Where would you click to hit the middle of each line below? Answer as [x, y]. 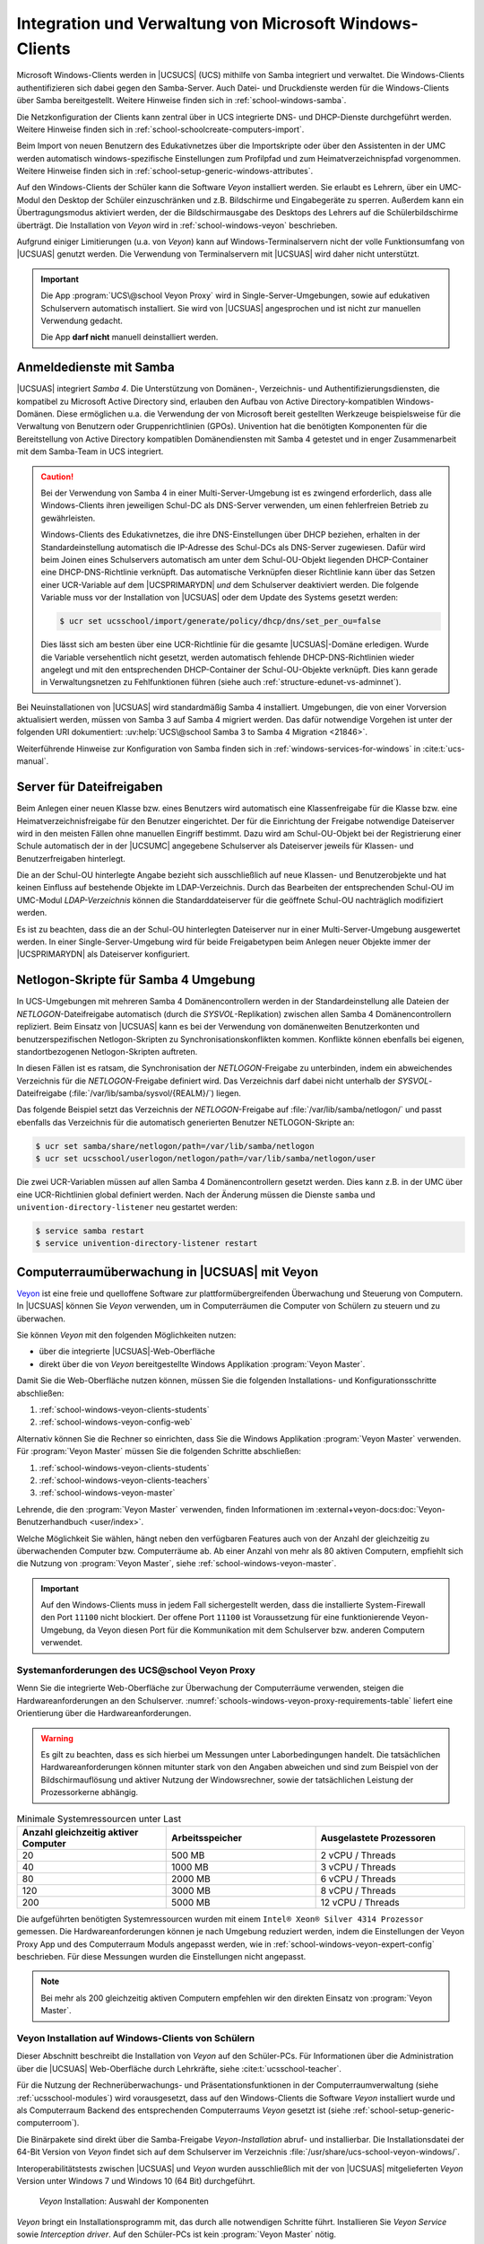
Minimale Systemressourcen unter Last [99, 1819]
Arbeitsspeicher [207, 1837]
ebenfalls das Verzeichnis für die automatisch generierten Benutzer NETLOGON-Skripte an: [186, 1122]
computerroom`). [48, 2123]
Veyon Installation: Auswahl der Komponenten [124, 2201]
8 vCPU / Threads [358, 1890]
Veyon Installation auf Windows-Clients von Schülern [136, 2038]
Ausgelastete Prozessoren [378, 1837]
